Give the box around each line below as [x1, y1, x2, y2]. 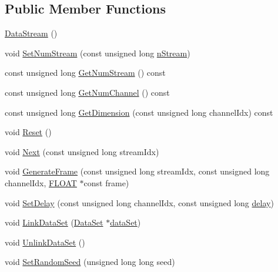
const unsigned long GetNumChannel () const [5, 86, 170, 98]
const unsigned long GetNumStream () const [5, 66, 166, 79]
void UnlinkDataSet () [5, 236, 85, 248]
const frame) [83, 176, 129, 189]
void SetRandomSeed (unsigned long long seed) [5, 256, 175, 268]
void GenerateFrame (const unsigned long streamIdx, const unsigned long [5, 165, 270, 177]
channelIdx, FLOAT [5, 176, 77, 189]
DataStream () [5, 27, 58, 39]
